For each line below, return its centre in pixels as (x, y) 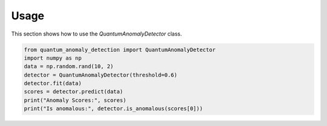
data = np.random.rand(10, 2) (69, 67)
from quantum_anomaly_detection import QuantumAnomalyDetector (120, 49)
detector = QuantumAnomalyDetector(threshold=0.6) (101, 75)
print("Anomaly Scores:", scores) (75, 100)
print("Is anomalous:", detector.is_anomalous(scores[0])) (113, 109)
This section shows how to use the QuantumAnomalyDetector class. (97, 34)
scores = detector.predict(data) (74, 92)
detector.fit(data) (53, 83)
